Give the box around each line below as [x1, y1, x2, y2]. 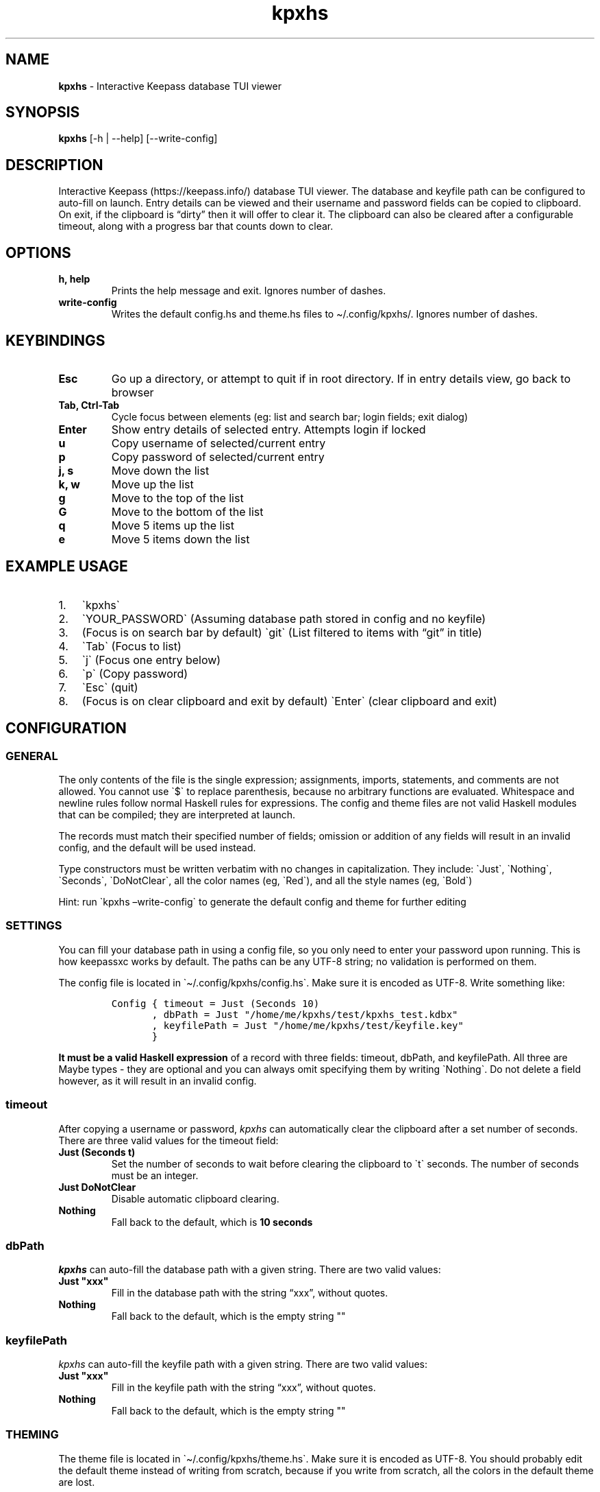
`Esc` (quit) [82, 680, 138, 694]
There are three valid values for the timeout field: [58, 1134, 279, 1146]
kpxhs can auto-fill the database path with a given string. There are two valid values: [58, 1264, 441, 1276]
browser [111, 385, 154, 399]
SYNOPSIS [5, 104, 80, 121]
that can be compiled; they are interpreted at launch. [58, 809, 296, 821]
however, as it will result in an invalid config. [58, 1074, 257, 1087]
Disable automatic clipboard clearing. [111, 1192, 279, 1205]
